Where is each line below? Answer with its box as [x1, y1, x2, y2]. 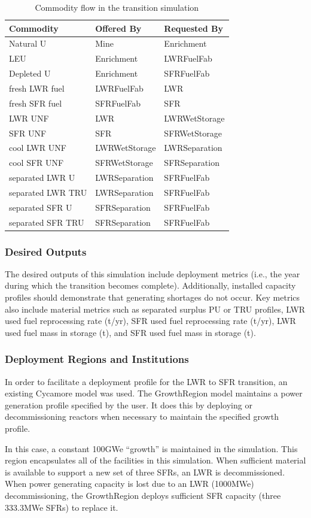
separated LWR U [9, 171, 75, 184]
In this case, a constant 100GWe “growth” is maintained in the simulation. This [5, 442, 298, 455]
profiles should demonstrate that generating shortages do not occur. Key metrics [5, 291, 300, 304]
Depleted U [9, 67, 51, 80]
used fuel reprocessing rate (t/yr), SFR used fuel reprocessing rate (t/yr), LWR [5, 314, 296, 327]
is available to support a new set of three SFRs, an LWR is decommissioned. [5, 465, 285, 478]
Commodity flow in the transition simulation [35, 1, 199, 13]
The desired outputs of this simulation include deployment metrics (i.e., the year [5, 267, 300, 280]
